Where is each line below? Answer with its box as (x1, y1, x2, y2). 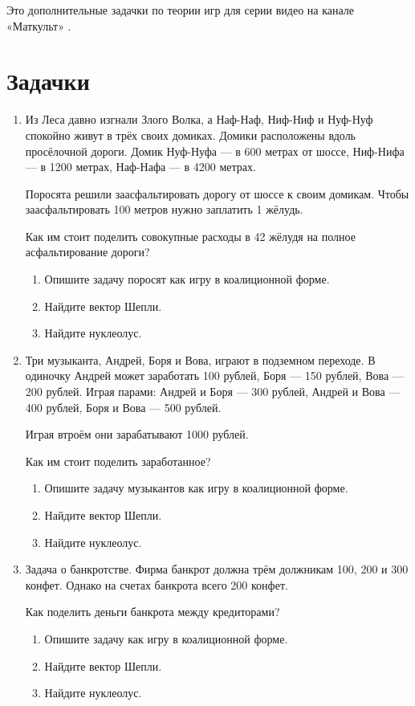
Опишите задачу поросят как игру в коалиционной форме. (44, 271, 330, 288)
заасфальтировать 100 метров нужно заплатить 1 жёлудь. (25, 201, 303, 218)
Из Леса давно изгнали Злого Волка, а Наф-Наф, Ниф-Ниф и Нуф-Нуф (25, 111, 373, 128)
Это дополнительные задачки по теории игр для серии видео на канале (6, 2, 355, 18)
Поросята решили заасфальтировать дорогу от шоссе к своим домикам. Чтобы (25, 185, 409, 202)
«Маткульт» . (6, 17, 71, 34)
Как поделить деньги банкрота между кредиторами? (25, 603, 280, 620)
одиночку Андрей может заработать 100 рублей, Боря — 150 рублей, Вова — (25, 367, 404, 384)
